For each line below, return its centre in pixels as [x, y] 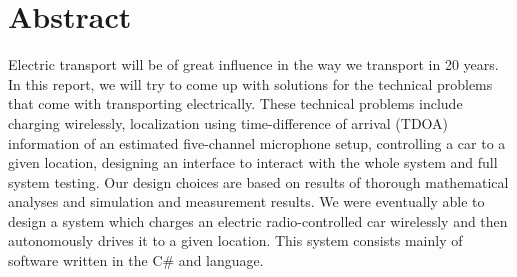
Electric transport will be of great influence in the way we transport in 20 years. [253, 64]
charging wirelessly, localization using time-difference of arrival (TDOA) [228, 122]
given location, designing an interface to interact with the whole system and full [253, 162]
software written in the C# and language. [136, 260]
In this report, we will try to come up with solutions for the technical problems [250, 83]
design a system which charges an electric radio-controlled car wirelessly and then [258, 220]
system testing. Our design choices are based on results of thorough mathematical [258, 181]
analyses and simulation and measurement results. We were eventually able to [246, 201]
